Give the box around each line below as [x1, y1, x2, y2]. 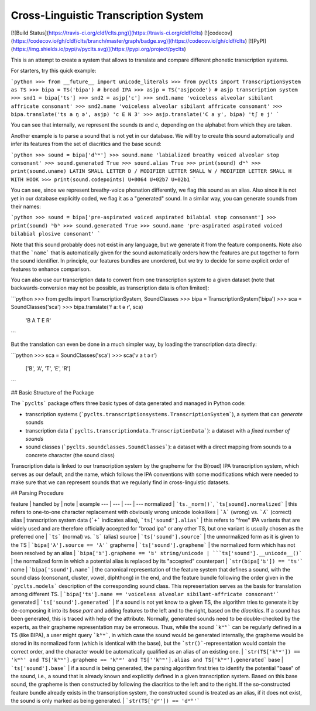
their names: [11, 203, 41, 210]
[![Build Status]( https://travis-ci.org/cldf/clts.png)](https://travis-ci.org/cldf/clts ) [11, 29, 203, 36]
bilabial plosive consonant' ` [11, 230, 101, 237]
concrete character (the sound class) [25, 451, 115, 458]
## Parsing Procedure [11, 489, 64, 496]
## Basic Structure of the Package [11, 389, 94, 396]
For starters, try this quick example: [11, 67, 97, 74]
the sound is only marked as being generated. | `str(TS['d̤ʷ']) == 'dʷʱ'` [11, 698, 200, 705]
